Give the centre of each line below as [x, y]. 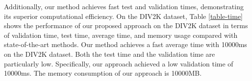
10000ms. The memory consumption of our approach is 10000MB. [103, 73]
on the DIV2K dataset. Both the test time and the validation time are [110, 54]
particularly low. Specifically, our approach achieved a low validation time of [119, 63]
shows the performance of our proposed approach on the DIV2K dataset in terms [126, 25]
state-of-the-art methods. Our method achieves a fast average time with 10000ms [126, 44]
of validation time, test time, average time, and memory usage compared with [121, 35]
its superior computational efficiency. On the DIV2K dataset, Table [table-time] [124, 16]
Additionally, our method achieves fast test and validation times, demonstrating [124, 6]
